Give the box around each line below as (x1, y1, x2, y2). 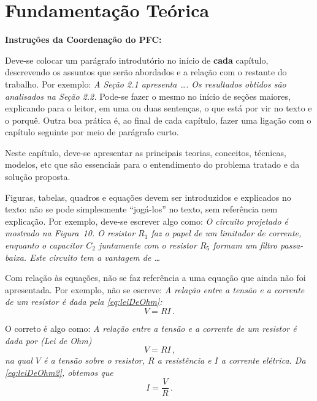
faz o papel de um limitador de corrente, (151, 227, 302, 239)
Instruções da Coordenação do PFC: (5, 33, 162, 46)
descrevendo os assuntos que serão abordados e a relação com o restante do (5, 66, 287, 78)
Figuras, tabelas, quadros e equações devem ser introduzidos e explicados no (5, 190, 291, 203)
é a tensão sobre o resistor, (43, 354, 145, 367)
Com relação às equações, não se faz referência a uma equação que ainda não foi (5, 271, 306, 284)
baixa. (5, 250, 27, 263)
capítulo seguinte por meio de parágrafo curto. (5, 126, 179, 138)
